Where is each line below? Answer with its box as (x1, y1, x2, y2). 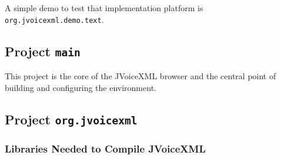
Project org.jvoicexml (5, 110, 138, 128)
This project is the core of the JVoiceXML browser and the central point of (5, 70, 276, 82)
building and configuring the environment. (5, 81, 156, 93)
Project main (5, 42, 81, 60)
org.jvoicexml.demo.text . (5, 13, 104, 25)
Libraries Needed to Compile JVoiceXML (5, 141, 206, 155)
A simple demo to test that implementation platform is (5, 2, 203, 13)
